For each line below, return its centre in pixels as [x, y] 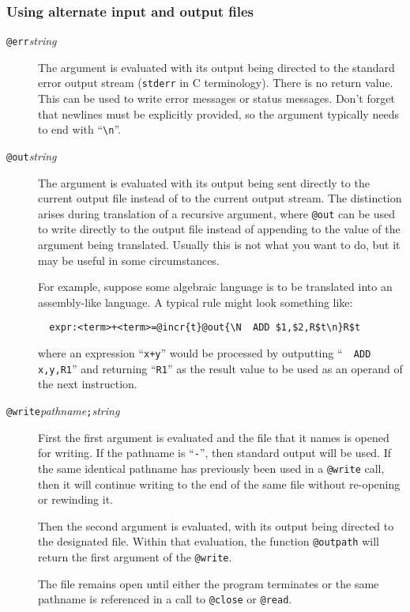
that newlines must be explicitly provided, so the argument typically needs [218, 113]
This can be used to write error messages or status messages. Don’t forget [216, 98]
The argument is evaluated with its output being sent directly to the [204, 182]
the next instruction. [88, 384]
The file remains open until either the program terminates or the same [209, 583]
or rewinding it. [75, 499]
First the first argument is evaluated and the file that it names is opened [214, 437]
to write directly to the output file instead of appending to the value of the [219, 229]
